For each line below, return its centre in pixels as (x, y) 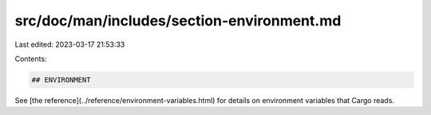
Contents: (31, 59)
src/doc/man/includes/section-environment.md (178, 21)
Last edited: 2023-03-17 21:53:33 (70, 44)
